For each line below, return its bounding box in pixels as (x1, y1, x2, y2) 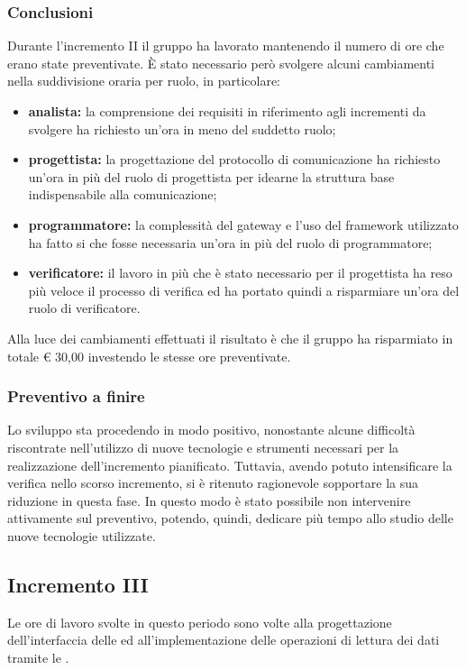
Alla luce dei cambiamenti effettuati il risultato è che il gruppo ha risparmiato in (7, 328, 453, 347)
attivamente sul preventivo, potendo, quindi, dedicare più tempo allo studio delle (7, 509, 453, 528)
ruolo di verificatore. (28, 298, 141, 317)
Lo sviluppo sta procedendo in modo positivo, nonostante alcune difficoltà (7, 420, 416, 439)
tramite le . (7, 647, 69, 666)
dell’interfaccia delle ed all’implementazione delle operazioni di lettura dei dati (7, 630, 440, 649)
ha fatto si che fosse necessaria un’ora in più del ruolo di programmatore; (28, 233, 433, 252)
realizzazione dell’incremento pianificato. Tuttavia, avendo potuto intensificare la (7, 455, 452, 474)
